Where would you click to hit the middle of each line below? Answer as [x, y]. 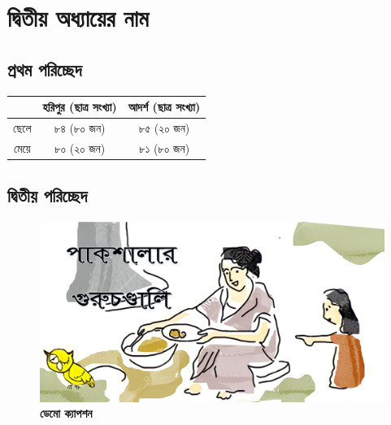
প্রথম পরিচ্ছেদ [45, 69]
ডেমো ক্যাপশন [66, 413]
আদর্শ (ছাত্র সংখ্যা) [164, 107]
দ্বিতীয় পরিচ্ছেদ [48, 195]
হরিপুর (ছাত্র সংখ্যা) [80, 107]
